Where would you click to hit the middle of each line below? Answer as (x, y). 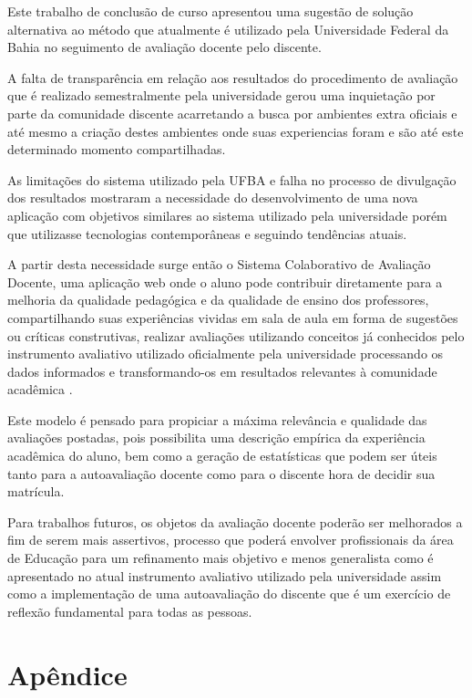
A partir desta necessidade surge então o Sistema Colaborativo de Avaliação (219, 264)
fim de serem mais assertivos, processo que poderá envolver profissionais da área (231, 540)
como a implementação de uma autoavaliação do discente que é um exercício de (229, 594)
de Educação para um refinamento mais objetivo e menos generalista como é (221, 558)
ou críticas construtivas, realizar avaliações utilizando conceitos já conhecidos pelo (236, 335)
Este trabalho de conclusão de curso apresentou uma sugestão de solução (210, 11)
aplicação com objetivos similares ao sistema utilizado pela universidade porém (227, 215)
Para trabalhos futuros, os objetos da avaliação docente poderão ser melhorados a (235, 521)
